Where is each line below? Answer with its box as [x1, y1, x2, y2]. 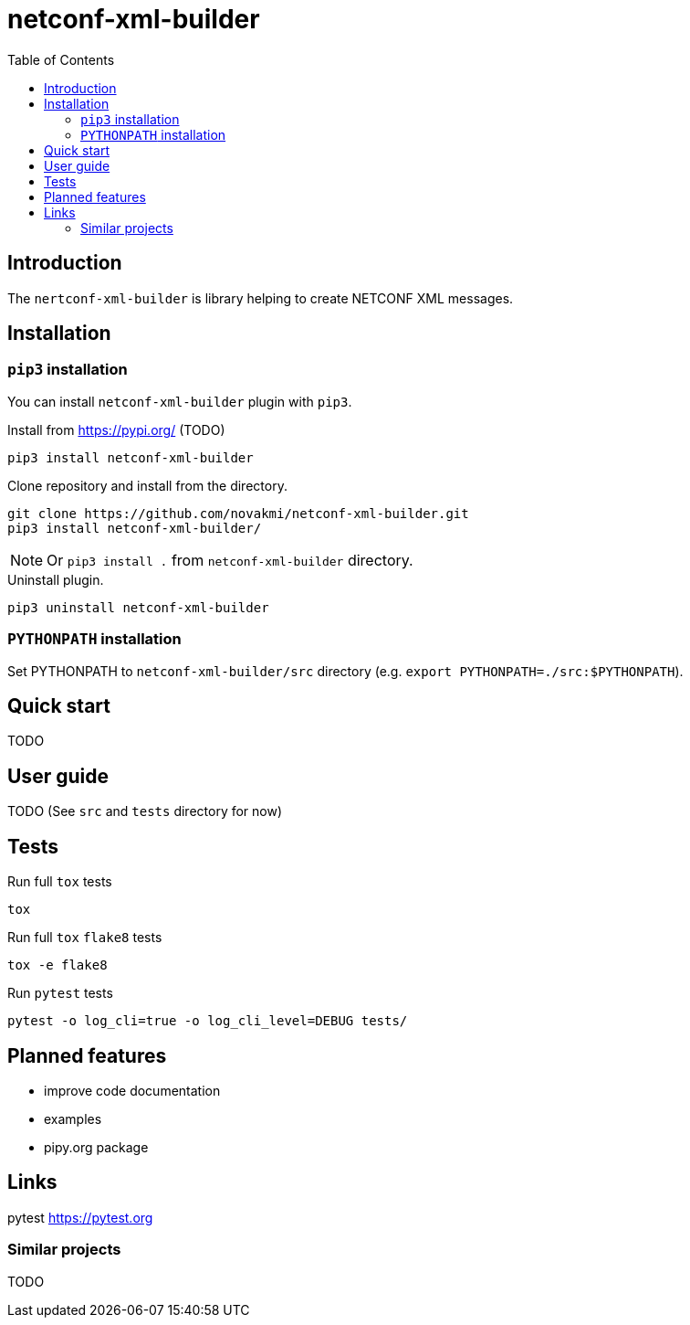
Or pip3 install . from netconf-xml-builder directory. [47, 550, 413, 569]
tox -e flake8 [7, 958, 108, 973]
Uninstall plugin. [7, 571, 104, 588]
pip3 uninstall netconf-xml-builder [7, 599, 269, 615]
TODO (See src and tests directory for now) [7, 803, 283, 820]
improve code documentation [44, 1082, 221, 1098]
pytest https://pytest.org [7, 1209, 153, 1225]
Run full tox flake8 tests [7, 929, 162, 946]
